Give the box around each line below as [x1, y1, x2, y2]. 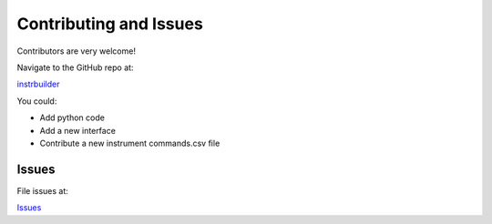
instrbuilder [16, 78, 60, 90]
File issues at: [16, 185, 68, 196]
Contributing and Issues [16, 14, 204, 34]
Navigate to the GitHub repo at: [16, 62, 134, 73]
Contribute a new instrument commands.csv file [39, 137, 220, 148]
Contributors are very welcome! [16, 46, 137, 56]
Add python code [39, 112, 105, 123]
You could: [16, 96, 57, 107]
